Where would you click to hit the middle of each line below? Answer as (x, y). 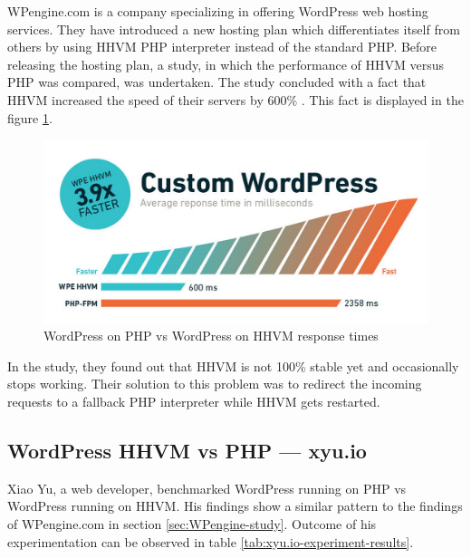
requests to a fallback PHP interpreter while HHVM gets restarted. (194, 401)
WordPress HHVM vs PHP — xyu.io (187, 450)
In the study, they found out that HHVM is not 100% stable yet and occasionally (233, 366)
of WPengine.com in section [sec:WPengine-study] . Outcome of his (192, 523)
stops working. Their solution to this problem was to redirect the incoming (215, 384)
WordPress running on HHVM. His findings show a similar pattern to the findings (235, 506)
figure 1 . (30, 117)
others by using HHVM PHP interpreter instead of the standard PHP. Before (222, 47)
